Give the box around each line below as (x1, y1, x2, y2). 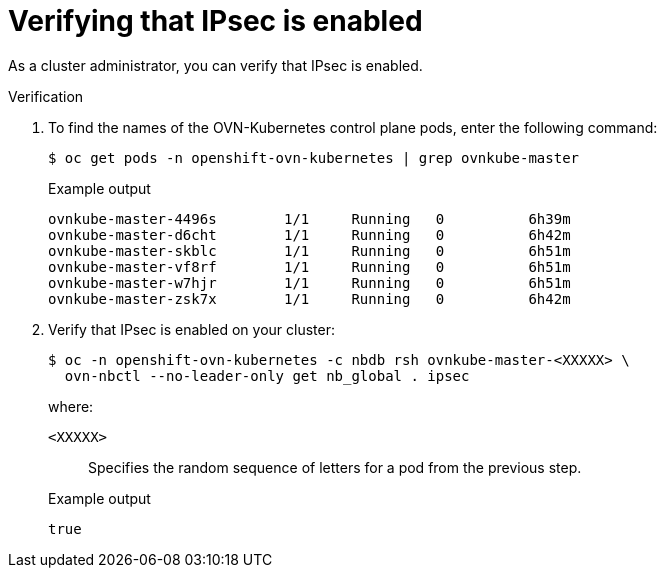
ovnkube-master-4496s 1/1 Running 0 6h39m (48, 210, 571, 227)
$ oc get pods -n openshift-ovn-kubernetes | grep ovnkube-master (48, 149, 580, 166)
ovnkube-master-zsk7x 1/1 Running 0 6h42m (48, 290, 571, 307)
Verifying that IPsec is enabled (8, 4, 423, 38)
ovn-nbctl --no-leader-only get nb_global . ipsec (64, 367, 470, 384)
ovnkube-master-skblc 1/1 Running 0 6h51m (48, 242, 571, 259)
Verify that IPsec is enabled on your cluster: (48, 320, 336, 338)
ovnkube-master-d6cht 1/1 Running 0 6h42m (48, 226, 571, 243)
